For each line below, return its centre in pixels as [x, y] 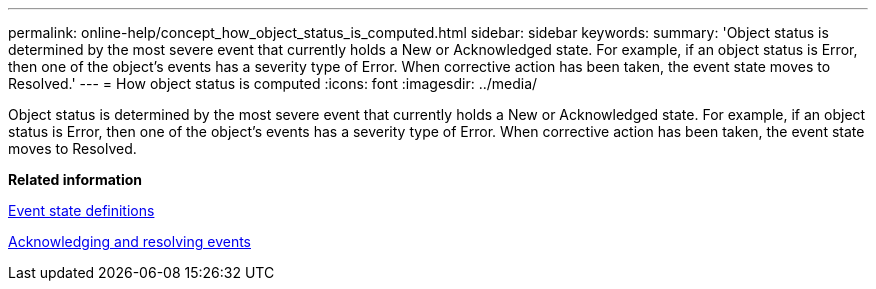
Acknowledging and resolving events [129, 241]
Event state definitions [81, 210]
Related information [75, 179]
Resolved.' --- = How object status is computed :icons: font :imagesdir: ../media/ [273, 83]
